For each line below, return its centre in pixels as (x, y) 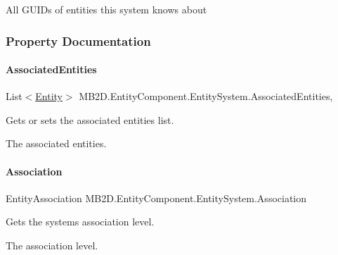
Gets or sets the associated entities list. (90, 119)
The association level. (52, 245)
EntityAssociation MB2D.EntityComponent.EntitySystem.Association (156, 198)
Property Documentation (78, 41)
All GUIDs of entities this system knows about (106, 9)
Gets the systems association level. (80, 222)
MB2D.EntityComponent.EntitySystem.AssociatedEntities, (206, 96)
